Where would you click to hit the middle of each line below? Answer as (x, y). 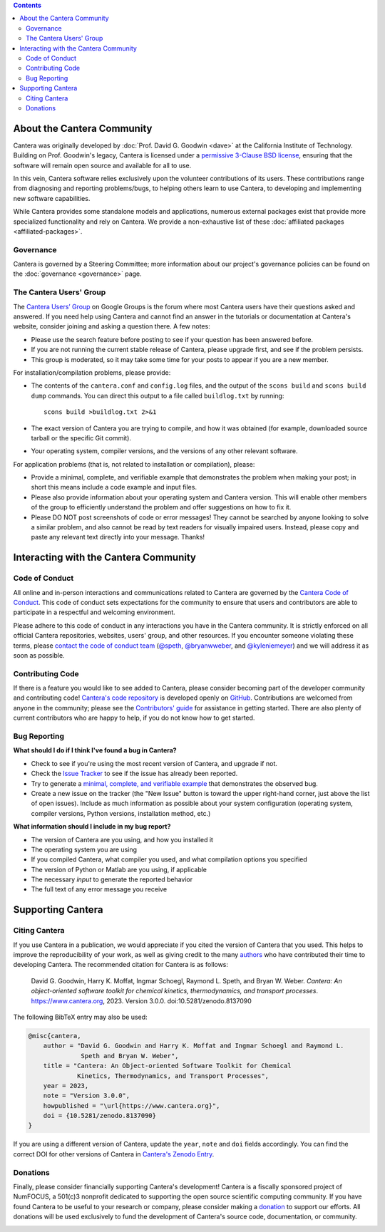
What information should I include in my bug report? (92, 827)
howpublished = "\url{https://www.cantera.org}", (132, 1106)
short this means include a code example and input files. (114, 487)
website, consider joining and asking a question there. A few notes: (112, 326)
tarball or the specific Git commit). (81, 438)
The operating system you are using (84, 849)
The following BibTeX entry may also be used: (80, 1017)
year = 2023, (66, 1086)
